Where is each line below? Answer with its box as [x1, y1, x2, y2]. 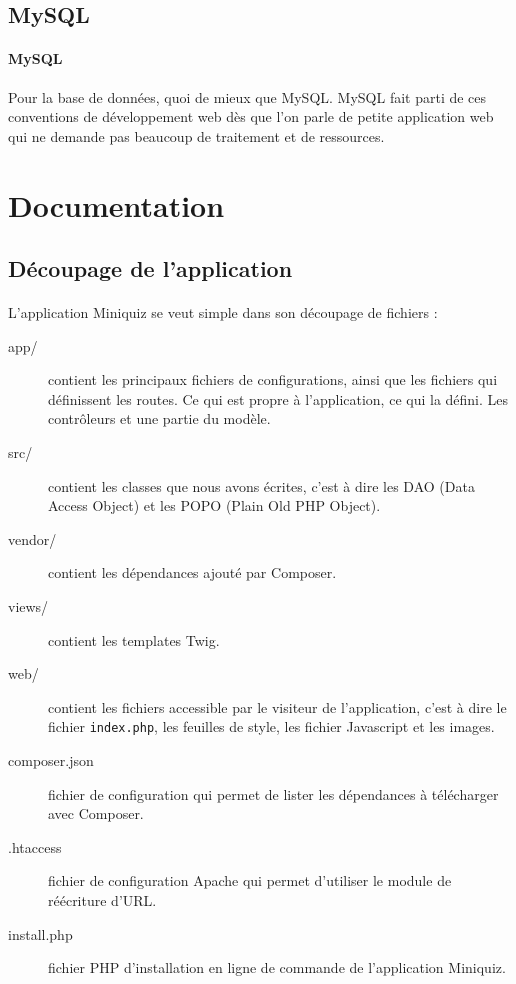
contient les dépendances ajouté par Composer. [48, 562, 337, 583]
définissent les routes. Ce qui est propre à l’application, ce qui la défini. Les [48, 388, 509, 409]
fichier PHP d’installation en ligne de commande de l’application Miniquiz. [48, 957, 506, 978]
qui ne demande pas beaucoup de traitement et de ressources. [8, 125, 385, 146]
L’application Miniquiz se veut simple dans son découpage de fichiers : [8, 302, 438, 323]
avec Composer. [48, 803, 144, 824]
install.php [8, 923, 73, 944]
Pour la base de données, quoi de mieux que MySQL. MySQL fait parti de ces [8, 86, 487, 107]
